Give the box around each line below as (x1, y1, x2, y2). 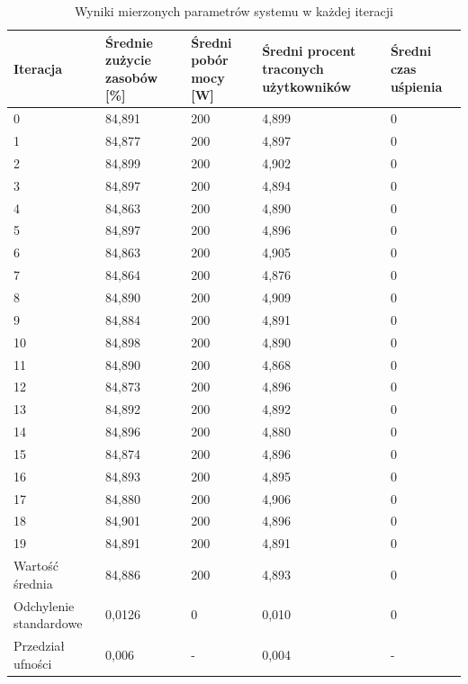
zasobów (105, 67, 158, 86)
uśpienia (390, 76, 443, 95)
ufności (13, 653, 52, 672)
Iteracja (13, 58, 63, 77)
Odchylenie (13, 596, 75, 615)
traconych (262, 58, 324, 77)
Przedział (13, 635, 66, 654)
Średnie (105, 32, 153, 51)
